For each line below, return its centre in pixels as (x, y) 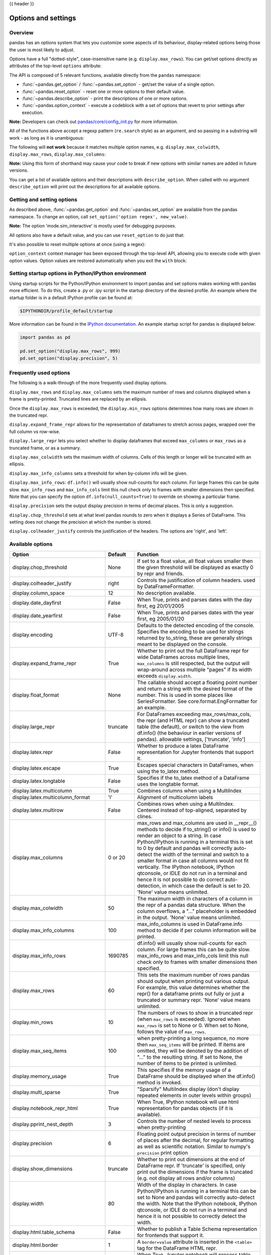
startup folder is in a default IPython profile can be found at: (71, 297)
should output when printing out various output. (193, 981)
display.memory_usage (39, 1076)
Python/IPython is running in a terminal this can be (197, 1191)
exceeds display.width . (165, 676)
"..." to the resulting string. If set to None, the (190, 1057)
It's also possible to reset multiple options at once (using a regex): (77, 244)
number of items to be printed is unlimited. (187, 1063)
